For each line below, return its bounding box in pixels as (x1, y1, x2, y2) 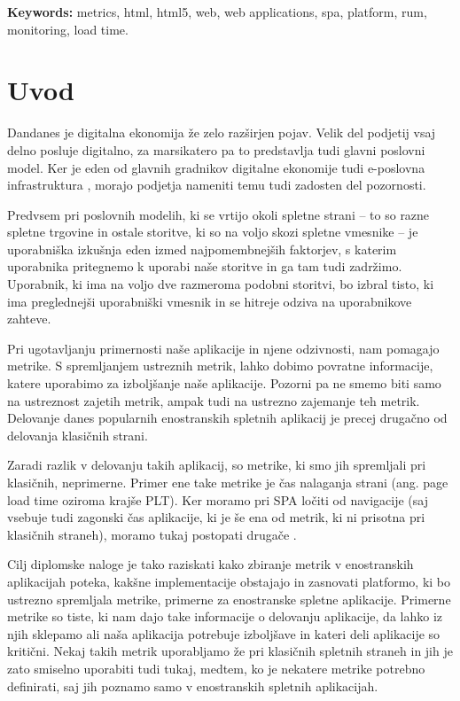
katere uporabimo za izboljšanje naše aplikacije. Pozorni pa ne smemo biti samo (7, 374, 441, 393)
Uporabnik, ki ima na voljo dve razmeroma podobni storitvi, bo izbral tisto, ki (7, 275, 434, 293)
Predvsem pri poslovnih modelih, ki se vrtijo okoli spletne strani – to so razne (7, 205, 430, 223)
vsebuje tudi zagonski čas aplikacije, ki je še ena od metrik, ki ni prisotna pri (7, 508, 425, 526)
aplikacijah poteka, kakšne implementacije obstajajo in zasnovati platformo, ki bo (7, 572, 451, 590)
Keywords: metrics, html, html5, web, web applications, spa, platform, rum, (7, 3, 427, 20)
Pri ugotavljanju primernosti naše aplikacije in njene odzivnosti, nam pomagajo (7, 339, 440, 357)
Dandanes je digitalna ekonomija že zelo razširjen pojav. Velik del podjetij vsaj (7, 123, 436, 142)
